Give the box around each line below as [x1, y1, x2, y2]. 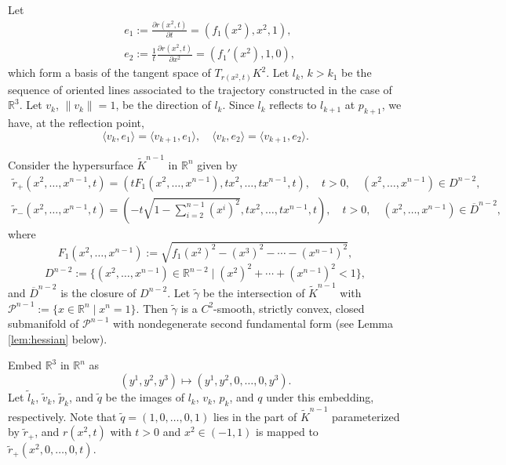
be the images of [105, 389, 185, 405]
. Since [222, 96, 254, 113]
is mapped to [256, 423, 319, 440]
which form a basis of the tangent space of [8, 64, 211, 81]
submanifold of [8, 315, 79, 332]
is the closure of [60, 284, 137, 300]
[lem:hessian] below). [8, 330, 107, 347]
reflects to [269, 96, 317, 113]
